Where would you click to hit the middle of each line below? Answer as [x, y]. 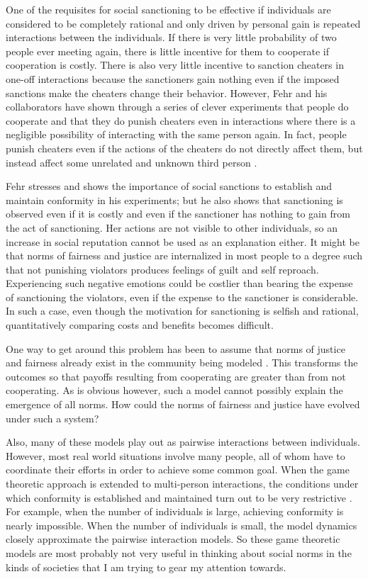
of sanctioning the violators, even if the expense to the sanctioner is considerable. [182, 297]
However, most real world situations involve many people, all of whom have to [175, 455]
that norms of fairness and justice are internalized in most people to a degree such [184, 255]
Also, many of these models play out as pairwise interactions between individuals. [183, 442]
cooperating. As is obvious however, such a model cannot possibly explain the [174, 390]
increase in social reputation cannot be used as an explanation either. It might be [183, 241]
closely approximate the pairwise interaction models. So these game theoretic [173, 539]
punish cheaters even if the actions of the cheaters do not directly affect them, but [184, 148]
